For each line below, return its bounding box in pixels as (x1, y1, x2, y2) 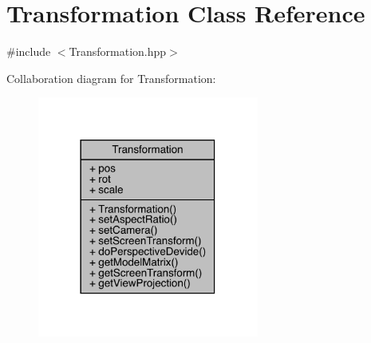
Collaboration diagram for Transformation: (6, 69, 216, 86)
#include (6, 43, 51, 60)
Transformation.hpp (69, 43, 167, 60)
